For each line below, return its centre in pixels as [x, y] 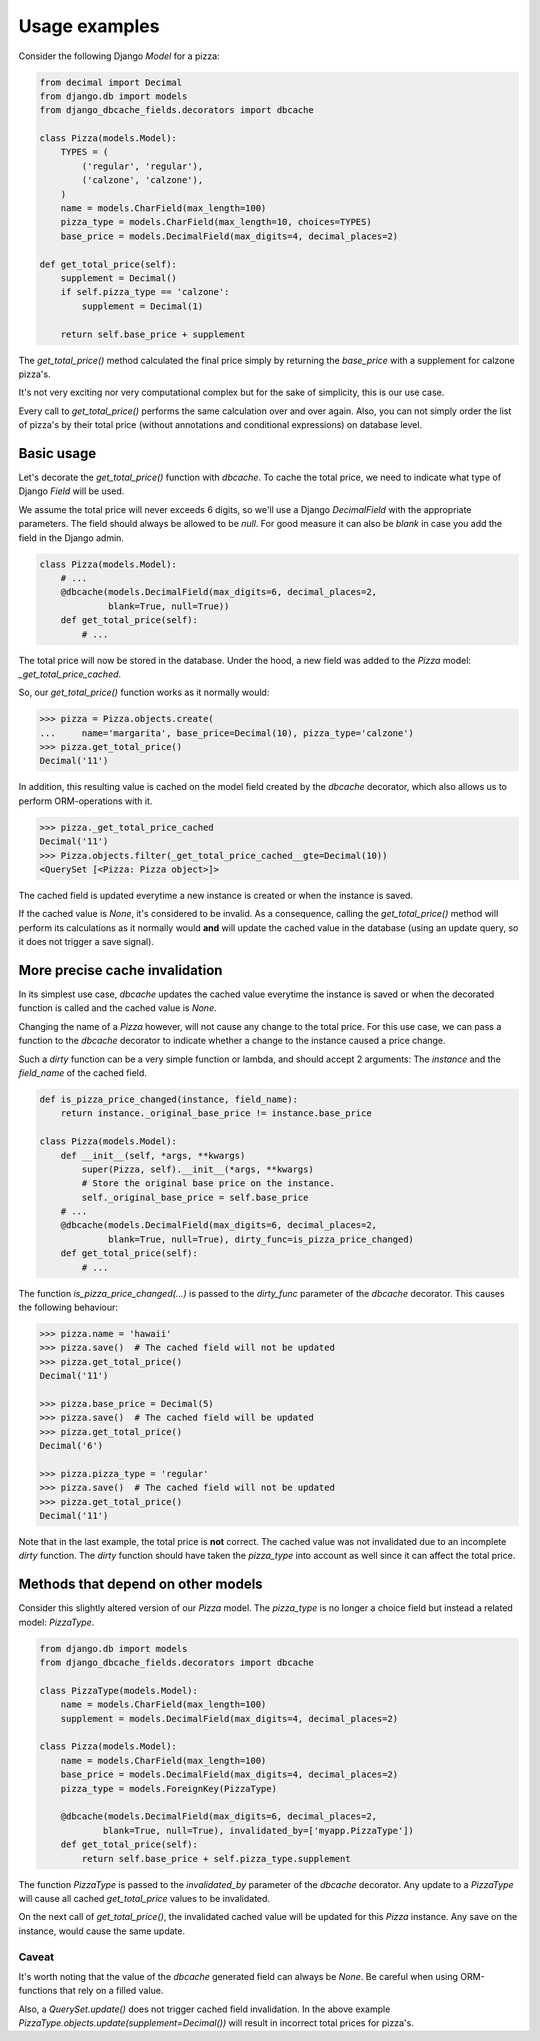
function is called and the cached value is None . [117, 1008]
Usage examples [89, 26]
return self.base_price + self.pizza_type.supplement [216, 1858]
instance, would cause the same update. [101, 1931]
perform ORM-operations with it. [85, 801]
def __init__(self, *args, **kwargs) [153, 1155]
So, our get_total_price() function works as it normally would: [144, 692]
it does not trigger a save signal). [86, 942]
